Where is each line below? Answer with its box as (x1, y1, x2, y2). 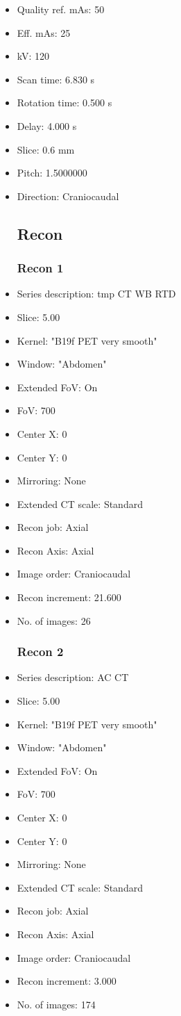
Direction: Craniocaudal (17, 188, 119, 203)
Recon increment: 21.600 (17, 590, 121, 605)
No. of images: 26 (17, 613, 91, 628)
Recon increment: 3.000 (17, 974, 117, 988)
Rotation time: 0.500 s (17, 95, 112, 110)
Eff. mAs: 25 (17, 25, 71, 40)
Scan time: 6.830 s (17, 72, 95, 86)
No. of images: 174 (17, 997, 96, 1011)
